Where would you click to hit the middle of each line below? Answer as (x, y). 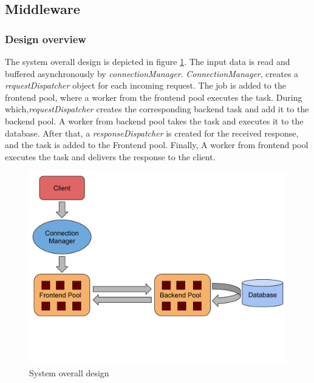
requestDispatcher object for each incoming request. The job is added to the (145, 85)
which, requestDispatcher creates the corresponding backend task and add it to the (157, 109)
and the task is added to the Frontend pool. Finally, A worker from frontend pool (157, 145)
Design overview (46, 39)
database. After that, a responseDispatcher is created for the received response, (152, 133)
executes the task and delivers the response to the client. (110, 156)
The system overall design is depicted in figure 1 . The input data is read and (148, 61)
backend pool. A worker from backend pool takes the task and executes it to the (154, 120)
